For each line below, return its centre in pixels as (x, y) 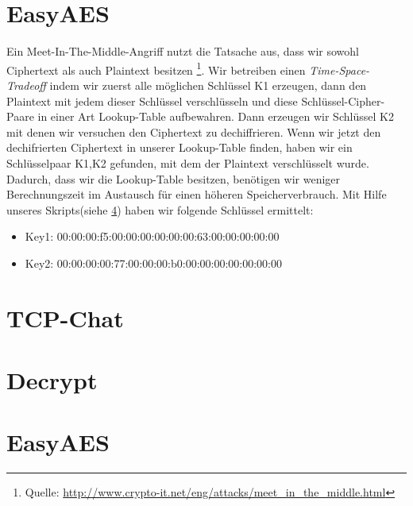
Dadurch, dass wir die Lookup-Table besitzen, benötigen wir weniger (174, 178)
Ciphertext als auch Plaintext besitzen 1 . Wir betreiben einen (156, 68)
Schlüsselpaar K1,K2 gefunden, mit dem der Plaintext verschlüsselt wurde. (188, 162)
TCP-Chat (65, 317)
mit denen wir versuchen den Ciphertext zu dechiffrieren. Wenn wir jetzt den (194, 131)
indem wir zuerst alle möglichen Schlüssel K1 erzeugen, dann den (208, 85)
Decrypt (52, 380)
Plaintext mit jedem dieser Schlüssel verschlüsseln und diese (152, 100)
